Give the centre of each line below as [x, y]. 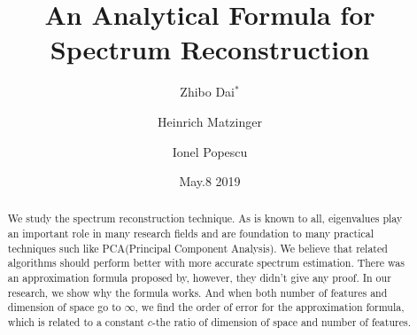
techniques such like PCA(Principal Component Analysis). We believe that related [197, 248]
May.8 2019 [210, 181]
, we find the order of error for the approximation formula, [270, 307]
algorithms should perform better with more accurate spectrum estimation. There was [206, 263]
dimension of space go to [64, 307]
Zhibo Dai [207, 92]
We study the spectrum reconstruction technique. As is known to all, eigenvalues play [205, 218]
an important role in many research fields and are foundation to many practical [191, 234]
